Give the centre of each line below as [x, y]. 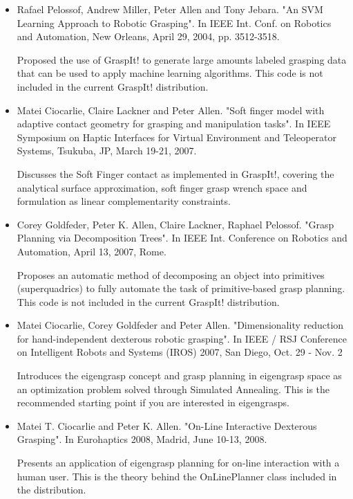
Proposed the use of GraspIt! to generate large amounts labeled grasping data [182, 59]
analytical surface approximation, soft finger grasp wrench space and [162, 187]
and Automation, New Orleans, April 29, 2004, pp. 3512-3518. [148, 36]
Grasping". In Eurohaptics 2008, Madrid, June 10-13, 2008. [142, 439]
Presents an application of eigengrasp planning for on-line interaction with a [178, 463]
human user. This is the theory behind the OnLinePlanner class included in [177, 476]
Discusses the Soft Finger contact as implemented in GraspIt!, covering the [175, 173]
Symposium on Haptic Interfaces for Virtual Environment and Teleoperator [177, 137]
